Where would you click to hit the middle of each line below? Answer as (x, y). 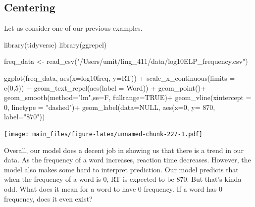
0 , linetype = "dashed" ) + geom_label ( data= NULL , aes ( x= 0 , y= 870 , (110, 107)
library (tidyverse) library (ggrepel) (55, 44)
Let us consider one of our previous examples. (73, 28)
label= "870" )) (25, 117)
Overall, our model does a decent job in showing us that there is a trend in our (124, 150)
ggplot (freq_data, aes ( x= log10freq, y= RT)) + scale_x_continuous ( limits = (120, 78)
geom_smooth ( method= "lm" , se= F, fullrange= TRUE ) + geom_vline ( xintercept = (128, 97)
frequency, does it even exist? (48, 198)
